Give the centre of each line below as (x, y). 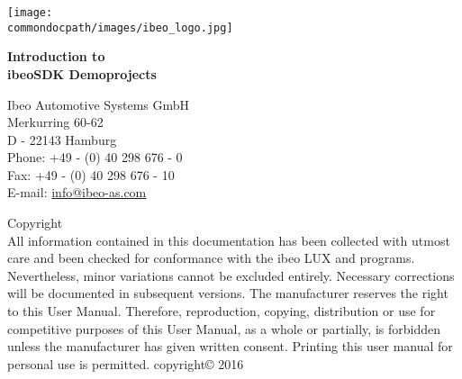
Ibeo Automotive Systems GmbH (99, 104)
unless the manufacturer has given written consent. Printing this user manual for (230, 346)
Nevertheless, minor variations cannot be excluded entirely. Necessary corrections (231, 275)
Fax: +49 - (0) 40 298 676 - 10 (91, 174)
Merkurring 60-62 (55, 122)
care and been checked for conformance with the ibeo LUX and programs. (211, 258)
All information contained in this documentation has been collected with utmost (229, 240)
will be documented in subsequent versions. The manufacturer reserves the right (228, 293)
